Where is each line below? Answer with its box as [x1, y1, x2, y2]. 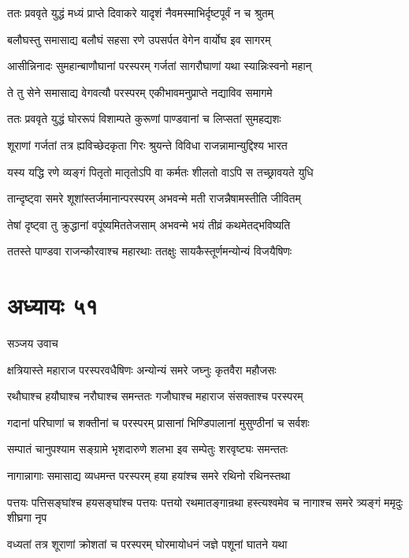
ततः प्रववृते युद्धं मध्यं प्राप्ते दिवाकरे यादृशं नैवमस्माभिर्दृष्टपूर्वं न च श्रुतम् [7, 5, 273, 20]
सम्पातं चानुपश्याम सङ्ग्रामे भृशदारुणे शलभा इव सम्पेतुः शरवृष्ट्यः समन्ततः [7, 441, 288, 457]
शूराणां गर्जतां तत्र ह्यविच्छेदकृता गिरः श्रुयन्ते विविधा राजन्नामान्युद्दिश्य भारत [7, 136, 288, 153]
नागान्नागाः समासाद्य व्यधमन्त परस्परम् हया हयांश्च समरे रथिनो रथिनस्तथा [7, 467, 291, 484]
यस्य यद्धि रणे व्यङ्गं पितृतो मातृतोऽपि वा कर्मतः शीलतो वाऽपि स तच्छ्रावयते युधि [7, 163, 314, 180]
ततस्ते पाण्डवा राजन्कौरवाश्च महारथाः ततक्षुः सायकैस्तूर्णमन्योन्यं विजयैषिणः [7, 243, 292, 259]
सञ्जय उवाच [7, 335, 58, 352]
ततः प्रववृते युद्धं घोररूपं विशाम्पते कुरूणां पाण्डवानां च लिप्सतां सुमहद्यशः [7, 110, 281, 127]
